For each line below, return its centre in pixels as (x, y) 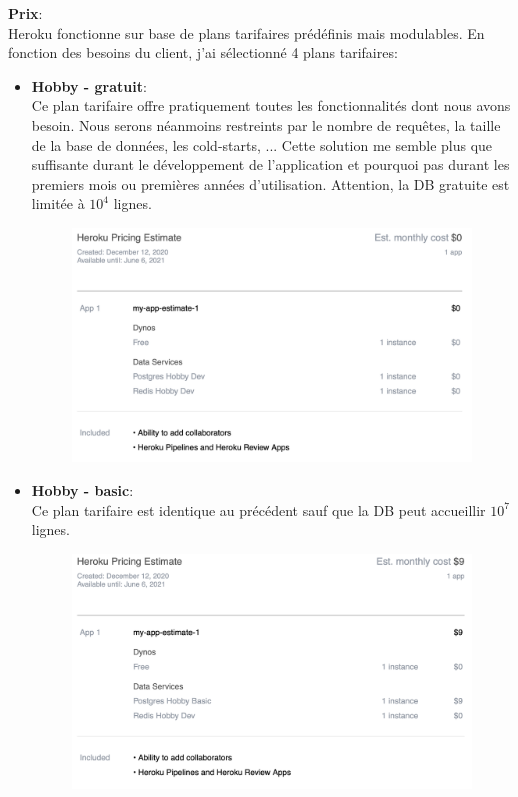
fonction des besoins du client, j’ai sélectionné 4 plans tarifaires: (203, 52)
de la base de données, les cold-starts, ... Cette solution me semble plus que (262, 144)
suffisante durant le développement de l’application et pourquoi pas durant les (270, 164)
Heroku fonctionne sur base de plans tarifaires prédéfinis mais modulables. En (246, 32)
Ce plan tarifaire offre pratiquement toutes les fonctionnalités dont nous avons (271, 105)
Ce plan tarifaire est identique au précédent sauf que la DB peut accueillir (258, 509)
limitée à (58, 203)
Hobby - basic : (82, 490)
